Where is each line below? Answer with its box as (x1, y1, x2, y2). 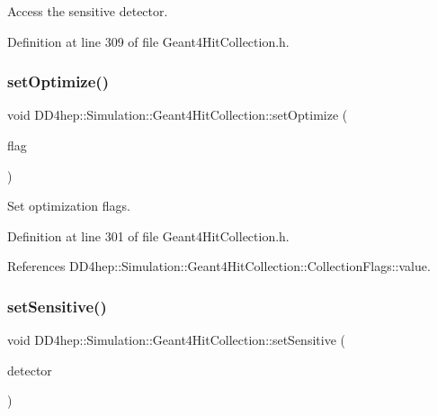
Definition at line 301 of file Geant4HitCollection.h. (7, 226, 290, 245)
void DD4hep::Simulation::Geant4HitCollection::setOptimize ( (7, 105, 348, 124)
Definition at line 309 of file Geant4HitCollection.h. (7, 32, 290, 50)
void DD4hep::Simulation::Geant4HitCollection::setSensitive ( (7, 330, 345, 349)
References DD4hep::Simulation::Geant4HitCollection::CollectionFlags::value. (7, 257, 431, 276)
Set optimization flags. (7, 196, 130, 215)
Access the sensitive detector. (7, 2, 168, 20)
